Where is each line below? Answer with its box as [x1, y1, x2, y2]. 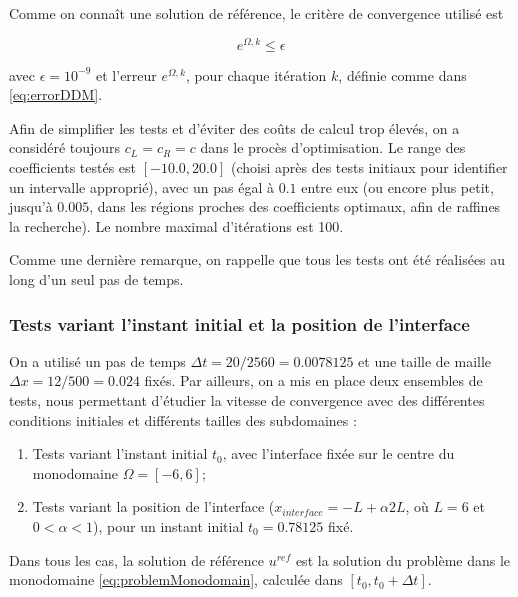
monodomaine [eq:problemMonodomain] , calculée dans [9, 569, 343, 590]
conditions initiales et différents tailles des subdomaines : [9, 409, 357, 430]
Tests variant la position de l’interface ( [32, 496, 275, 517]
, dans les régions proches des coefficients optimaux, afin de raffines [89, 196, 501, 217]
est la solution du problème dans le [295, 549, 511, 570]
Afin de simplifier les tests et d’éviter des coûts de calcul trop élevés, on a [9, 117, 460, 138]
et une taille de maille [358, 350, 492, 371]
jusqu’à [9, 196, 53, 217]
